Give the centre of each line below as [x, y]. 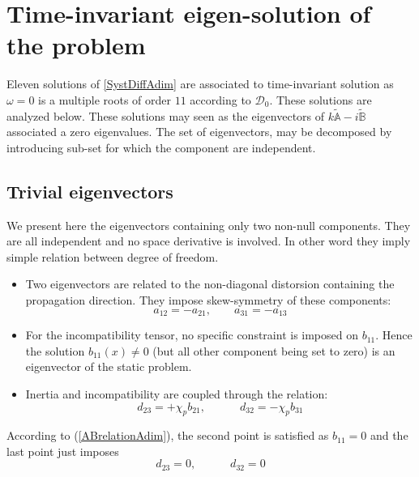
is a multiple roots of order [105, 99]
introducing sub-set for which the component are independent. [161, 147]
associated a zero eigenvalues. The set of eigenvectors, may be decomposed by [199, 132]
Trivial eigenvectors [90, 191]
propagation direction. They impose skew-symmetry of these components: [208, 300]
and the [389, 435]
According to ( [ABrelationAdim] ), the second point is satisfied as [168, 435]
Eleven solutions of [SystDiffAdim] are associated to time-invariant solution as [200, 84]
